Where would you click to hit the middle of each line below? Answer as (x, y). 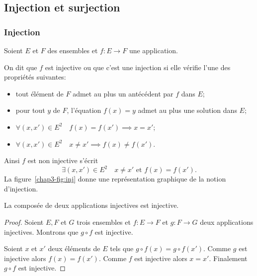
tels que (122, 248)
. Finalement (228, 258)
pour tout (30, 110)
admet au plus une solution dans (187, 110)
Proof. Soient (24, 222)
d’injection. (21, 188)
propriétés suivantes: (35, 77)
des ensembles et (73, 50)
